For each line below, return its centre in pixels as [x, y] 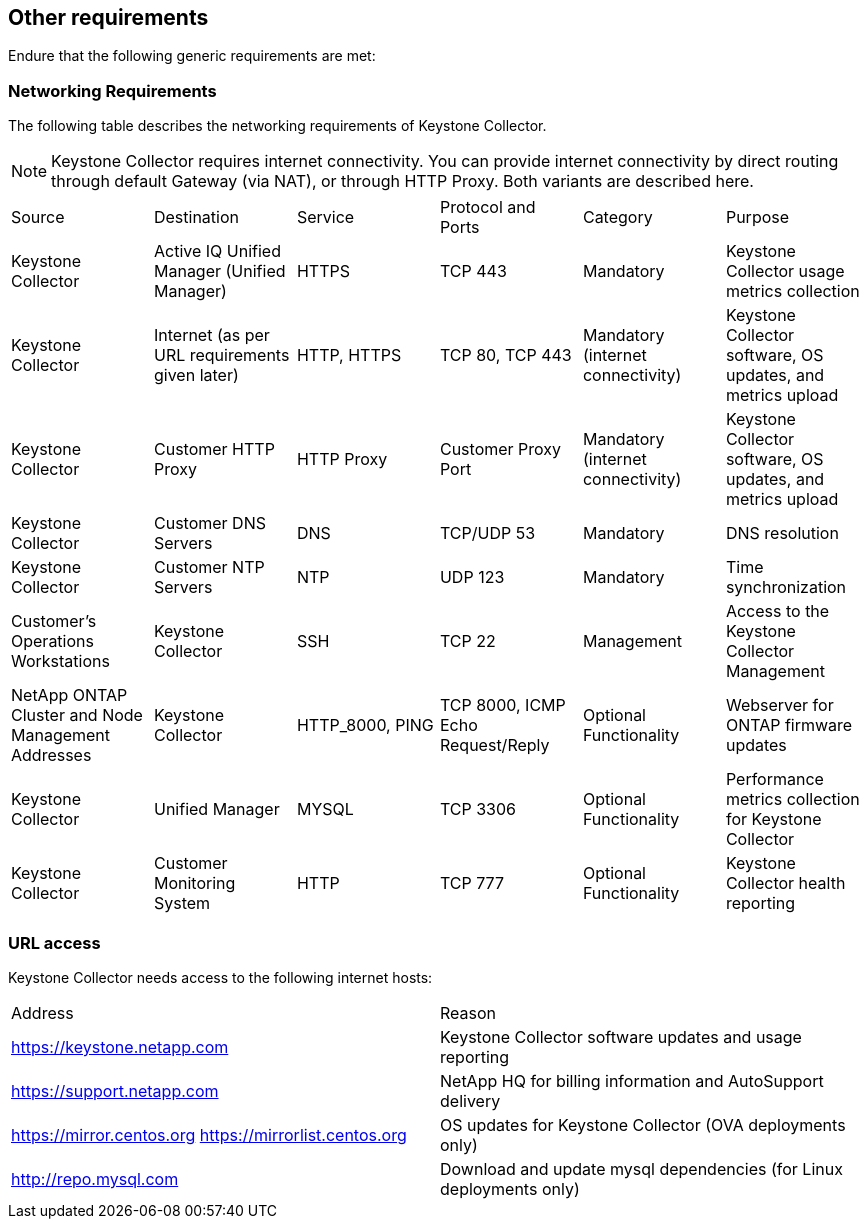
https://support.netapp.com [115, 1090]
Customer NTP [209, 567]
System [182, 903]
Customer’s [54, 621]
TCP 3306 [477, 809]
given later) [196, 375]
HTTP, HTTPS [349, 355]
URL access [54, 942]
